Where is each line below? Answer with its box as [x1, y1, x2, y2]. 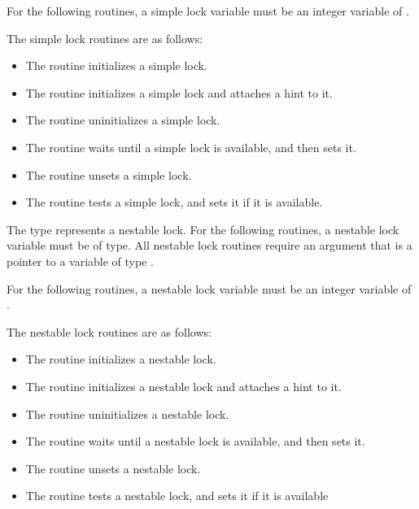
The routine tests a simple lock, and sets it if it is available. [25, 194, 323, 211]
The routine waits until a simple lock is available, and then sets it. [25, 138, 356, 155]
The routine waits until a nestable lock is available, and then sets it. [25, 433, 365, 450]
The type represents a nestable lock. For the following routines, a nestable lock [7, 220, 399, 237]
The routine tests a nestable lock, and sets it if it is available [25, 487, 329, 504]
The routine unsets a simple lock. [25, 166, 192, 183]
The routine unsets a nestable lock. [25, 459, 201, 476]
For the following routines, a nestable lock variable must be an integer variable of [7, 280, 412, 297]
